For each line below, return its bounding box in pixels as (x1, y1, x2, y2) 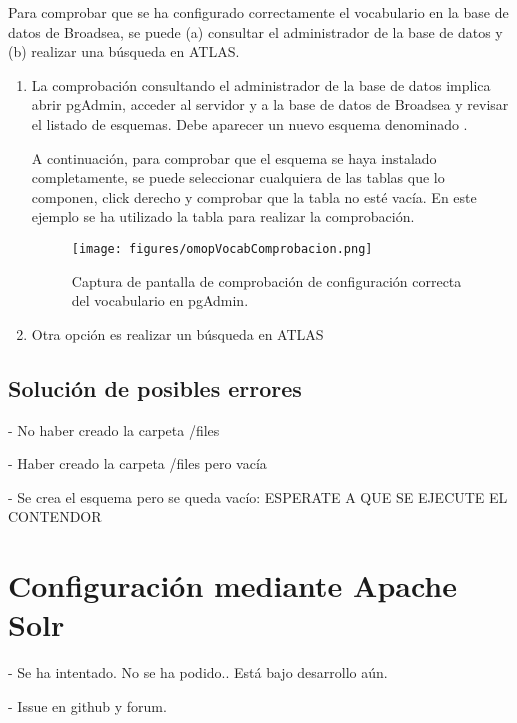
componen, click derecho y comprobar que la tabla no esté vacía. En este (31, 186, 477, 207)
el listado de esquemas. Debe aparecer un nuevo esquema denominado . (31, 113, 468, 134)
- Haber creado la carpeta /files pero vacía (8, 453, 267, 474)
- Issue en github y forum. (8, 695, 167, 716)
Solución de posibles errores (8, 372, 302, 403)
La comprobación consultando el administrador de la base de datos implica (31, 74, 491, 95)
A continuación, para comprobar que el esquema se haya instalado (31, 147, 437, 168)
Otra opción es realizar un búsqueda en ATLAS (31, 323, 324, 344)
